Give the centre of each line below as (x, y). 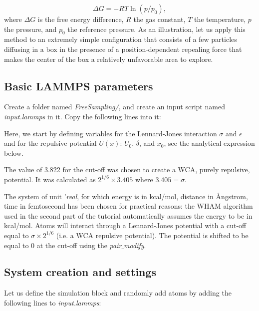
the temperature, (220, 19)
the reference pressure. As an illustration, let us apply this (156, 29)
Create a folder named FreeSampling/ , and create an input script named (115, 107)
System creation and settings (80, 272)
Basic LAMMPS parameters (79, 86)
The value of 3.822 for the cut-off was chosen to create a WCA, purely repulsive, (127, 169)
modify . (135, 245)
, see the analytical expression (209, 143)
